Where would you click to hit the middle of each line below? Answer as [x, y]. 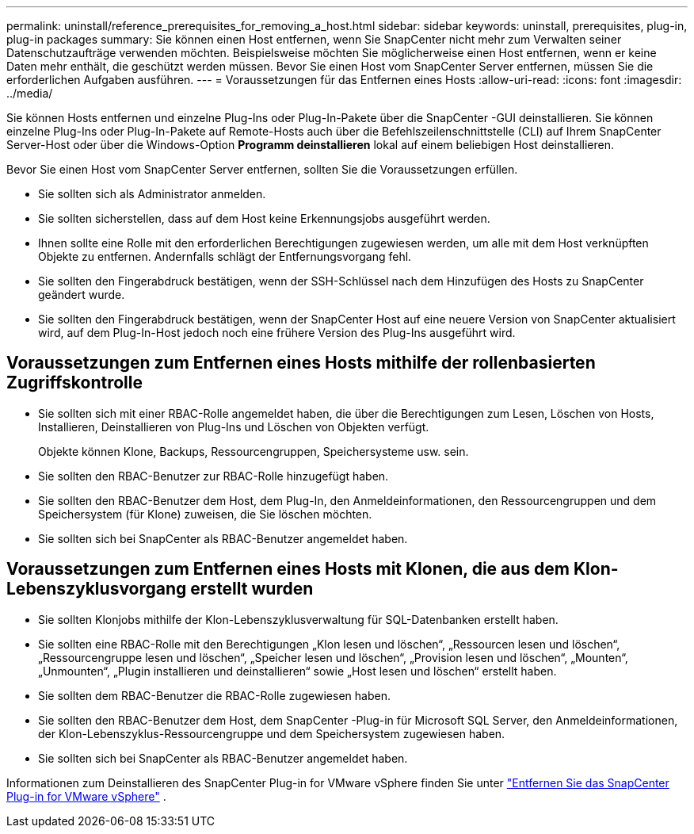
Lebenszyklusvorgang [97, 589]
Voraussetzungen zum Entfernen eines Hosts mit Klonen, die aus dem [288, 569]
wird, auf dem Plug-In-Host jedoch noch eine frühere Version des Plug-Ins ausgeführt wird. [277, 333]
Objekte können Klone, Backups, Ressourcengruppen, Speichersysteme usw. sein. [254, 451]
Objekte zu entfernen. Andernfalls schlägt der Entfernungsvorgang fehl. [225, 256]
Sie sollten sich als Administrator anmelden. [152, 194]
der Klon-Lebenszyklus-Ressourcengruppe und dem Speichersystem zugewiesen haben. [272, 733]
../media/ [30, 93]
